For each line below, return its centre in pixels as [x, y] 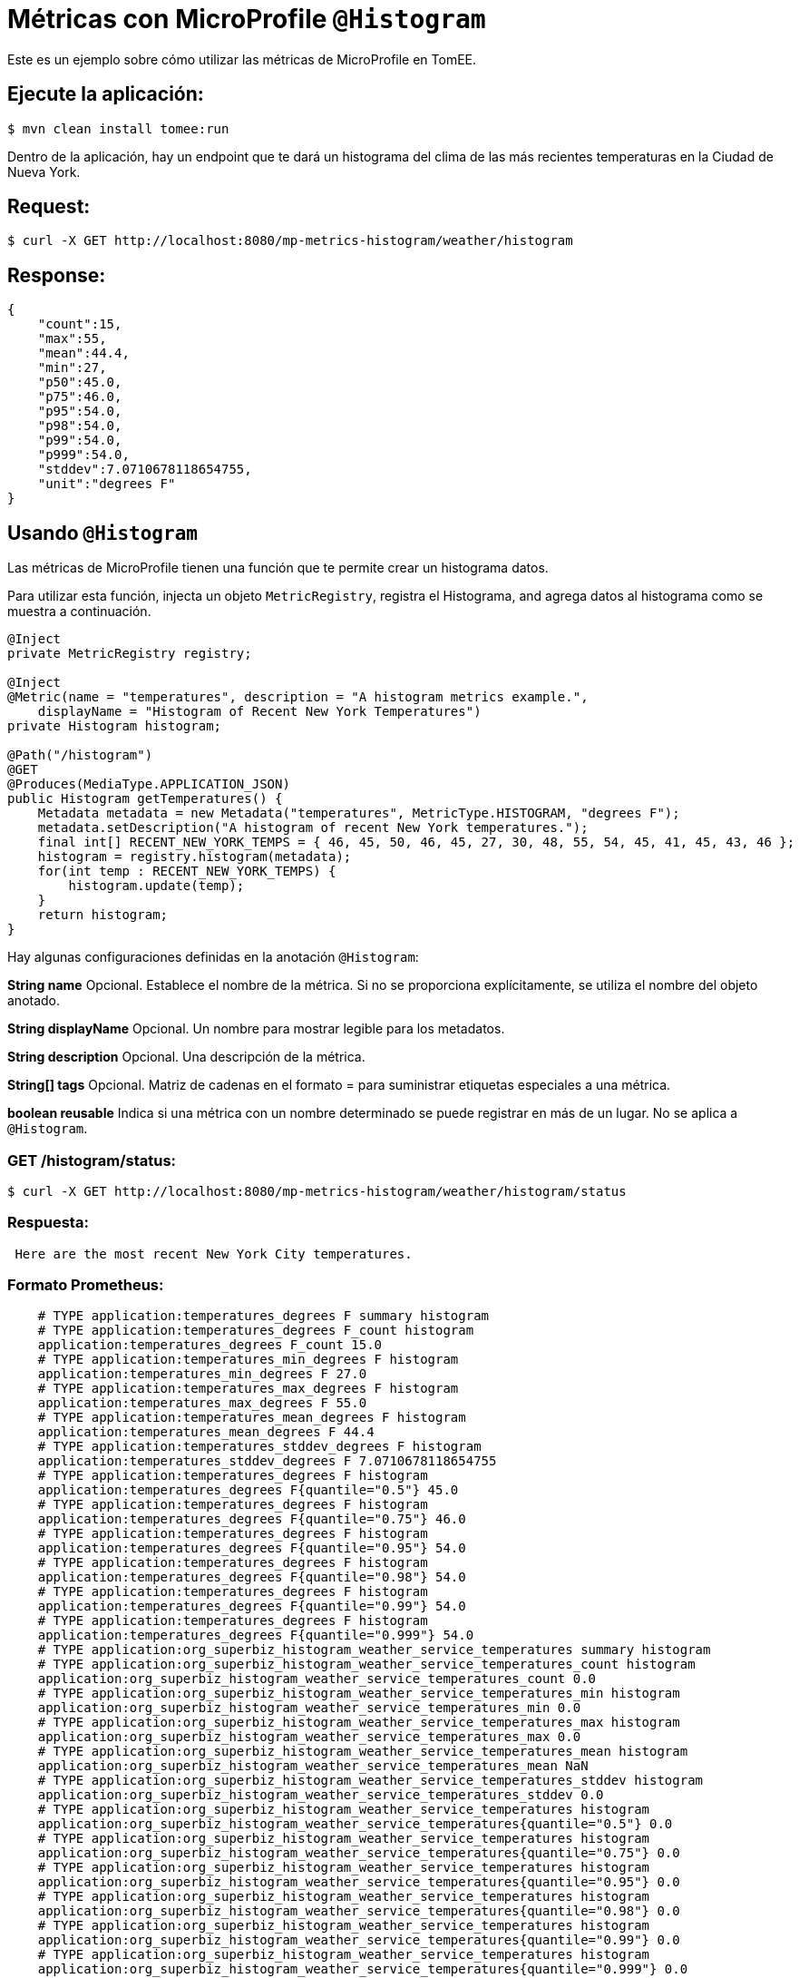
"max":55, [72, 339]
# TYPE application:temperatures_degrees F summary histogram [263, 1316]
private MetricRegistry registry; [130, 654]
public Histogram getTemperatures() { [145, 799]
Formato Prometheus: [86, 1285]
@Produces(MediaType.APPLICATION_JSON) [149, 784]
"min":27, [72, 368]
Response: [57, 275]
